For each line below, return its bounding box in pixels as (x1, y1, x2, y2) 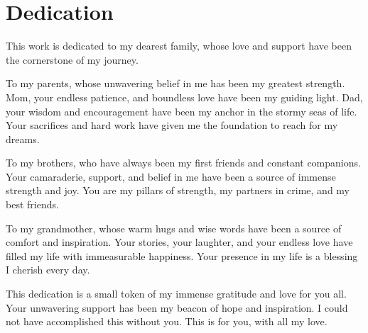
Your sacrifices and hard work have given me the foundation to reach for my (6, 118, 338, 132)
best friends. (6, 197, 59, 212)
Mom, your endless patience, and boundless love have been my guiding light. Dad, (6, 89, 363, 104)
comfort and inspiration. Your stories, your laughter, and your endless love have (6, 235, 353, 249)
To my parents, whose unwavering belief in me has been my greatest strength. (6, 76, 345, 91)
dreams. (6, 131, 40, 146)
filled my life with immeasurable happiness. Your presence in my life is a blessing (6, 248, 358, 263)
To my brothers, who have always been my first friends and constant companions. (6, 155, 361, 170)
